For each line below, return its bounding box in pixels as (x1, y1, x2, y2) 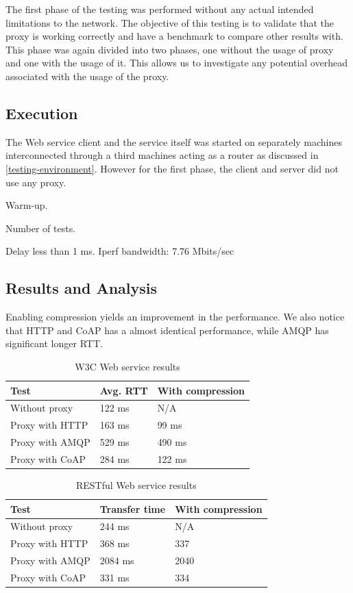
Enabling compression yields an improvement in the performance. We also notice (5, 310, 345, 324)
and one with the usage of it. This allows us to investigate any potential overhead (5, 55, 348, 70)
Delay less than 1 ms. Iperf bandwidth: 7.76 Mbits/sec (5, 244, 234, 258)
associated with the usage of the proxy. (5, 68, 169, 83)
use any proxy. (5, 175, 66, 189)
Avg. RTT (99, 383, 148, 397)
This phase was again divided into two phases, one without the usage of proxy (5, 42, 334, 56)
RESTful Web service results (75, 477, 197, 492)
